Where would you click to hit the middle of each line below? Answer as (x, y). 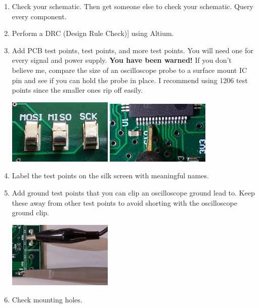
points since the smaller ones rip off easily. (77, 90)
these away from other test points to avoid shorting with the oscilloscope (124, 202)
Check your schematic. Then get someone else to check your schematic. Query (133, 6)
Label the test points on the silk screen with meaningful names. (110, 176)
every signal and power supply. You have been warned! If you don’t (122, 60)
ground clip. (30, 213)
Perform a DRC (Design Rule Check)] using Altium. (93, 33)
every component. (39, 16)
